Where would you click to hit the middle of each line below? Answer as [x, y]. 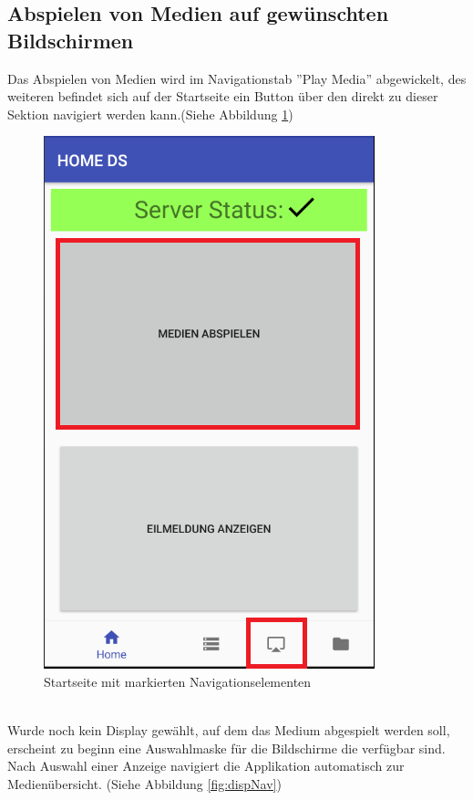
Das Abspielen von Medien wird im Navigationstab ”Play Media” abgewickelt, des [237, 78]
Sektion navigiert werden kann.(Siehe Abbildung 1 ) [150, 114]
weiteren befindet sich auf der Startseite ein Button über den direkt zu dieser [223, 96]
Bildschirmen [71, 40]
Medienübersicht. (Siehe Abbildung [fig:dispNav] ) [144, 783]
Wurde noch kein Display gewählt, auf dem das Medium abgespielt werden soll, [229, 730]
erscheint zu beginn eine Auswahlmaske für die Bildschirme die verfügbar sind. [226, 748]
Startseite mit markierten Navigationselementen [178, 681]
